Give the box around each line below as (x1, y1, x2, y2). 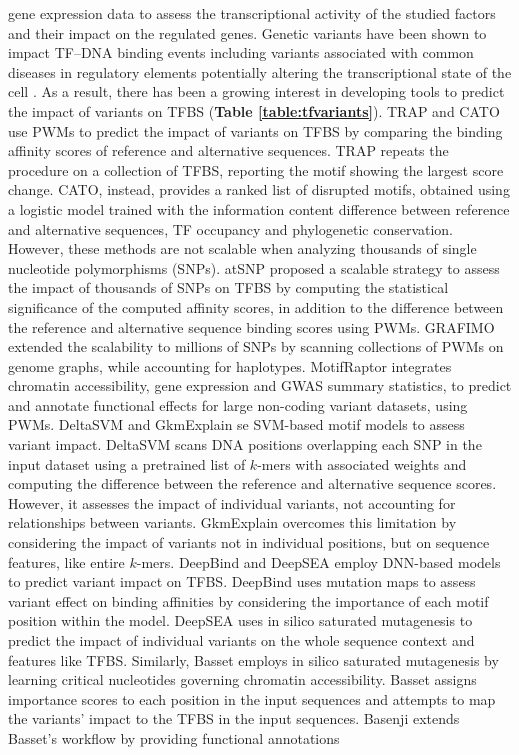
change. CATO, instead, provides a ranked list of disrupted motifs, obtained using (8, 179, 510, 200)
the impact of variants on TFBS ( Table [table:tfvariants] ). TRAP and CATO (8, 100, 500, 121)
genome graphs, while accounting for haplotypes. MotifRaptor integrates (8, 355, 452, 376)
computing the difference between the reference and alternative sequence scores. (8, 473, 497, 494)
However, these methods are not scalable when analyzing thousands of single (8, 238, 477, 259)
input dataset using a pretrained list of (8, 453, 246, 474)
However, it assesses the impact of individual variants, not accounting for (8, 492, 456, 513)
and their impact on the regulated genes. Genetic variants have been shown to (8, 22, 487, 43)
